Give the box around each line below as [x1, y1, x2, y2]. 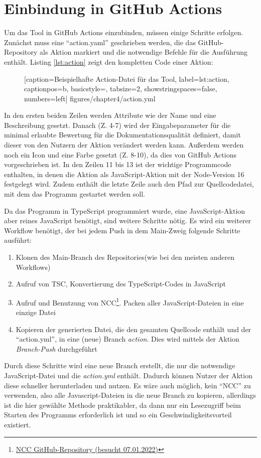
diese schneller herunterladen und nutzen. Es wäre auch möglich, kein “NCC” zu [4, 380, 251, 390]
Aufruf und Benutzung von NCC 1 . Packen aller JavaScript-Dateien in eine [16, 295, 244, 308]
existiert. [4, 419, 31, 429]
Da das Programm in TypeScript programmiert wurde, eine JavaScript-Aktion [4, 205, 245, 216]
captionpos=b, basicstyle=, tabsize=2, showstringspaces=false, [24, 83, 217, 94]
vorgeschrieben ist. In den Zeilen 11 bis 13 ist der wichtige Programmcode [4, 159, 231, 170]
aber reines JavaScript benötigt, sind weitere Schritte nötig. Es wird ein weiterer [4, 215, 251, 226]
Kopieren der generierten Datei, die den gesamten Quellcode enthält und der [16, 324, 251, 334]
